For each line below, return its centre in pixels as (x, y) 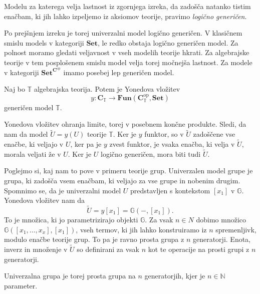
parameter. (21, 285)
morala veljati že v (33, 154)
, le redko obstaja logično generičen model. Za (168, 42)
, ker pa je (86, 144)
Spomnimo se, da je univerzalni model (63, 190)
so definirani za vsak (108, 249)
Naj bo (15, 89)
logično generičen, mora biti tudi (151, 154)
